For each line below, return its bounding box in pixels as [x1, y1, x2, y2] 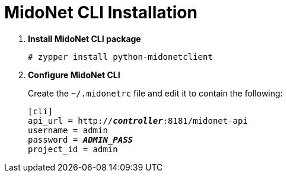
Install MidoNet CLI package [28, 33, 141, 44]
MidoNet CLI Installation [4, 2, 197, 22]
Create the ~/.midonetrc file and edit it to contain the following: [28, 88, 283, 98]
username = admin [28, 125, 108, 135]
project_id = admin [28, 144, 118, 154]
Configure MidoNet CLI [28, 69, 120, 80]
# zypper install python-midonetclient [28, 52, 213, 62]
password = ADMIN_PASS [28, 134, 133, 144]
